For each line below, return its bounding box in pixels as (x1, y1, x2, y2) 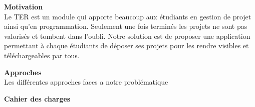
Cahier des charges (4, 93, 71, 104)
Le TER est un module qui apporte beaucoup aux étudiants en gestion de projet (4, 11, 251, 21)
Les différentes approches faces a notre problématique (4, 77, 168, 87)
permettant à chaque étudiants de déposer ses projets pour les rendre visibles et (4, 40, 249, 51)
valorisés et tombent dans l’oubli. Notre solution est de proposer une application (4, 30, 250, 41)
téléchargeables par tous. (4, 50, 80, 60)
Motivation (4, 1, 43, 11)
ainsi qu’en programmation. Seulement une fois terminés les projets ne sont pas (4, 21, 247, 31)
